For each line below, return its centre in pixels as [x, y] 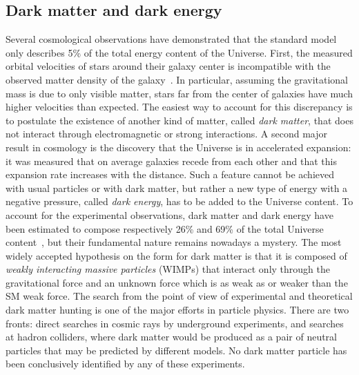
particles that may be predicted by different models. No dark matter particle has [176, 350]
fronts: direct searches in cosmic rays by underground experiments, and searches [175, 323]
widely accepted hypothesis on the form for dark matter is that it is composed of [176, 255]
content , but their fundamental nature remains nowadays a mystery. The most [174, 242]
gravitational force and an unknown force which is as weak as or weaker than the [177, 282]
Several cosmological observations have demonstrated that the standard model [171, 39]
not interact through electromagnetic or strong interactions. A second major [167, 134]
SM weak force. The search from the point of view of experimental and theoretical [179, 296]
